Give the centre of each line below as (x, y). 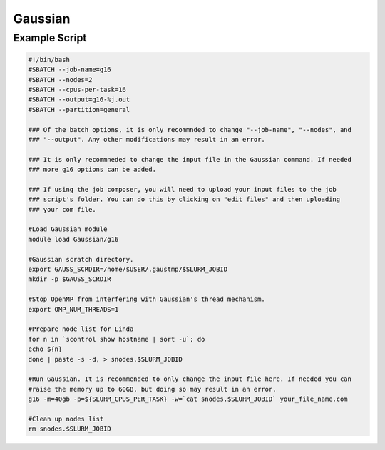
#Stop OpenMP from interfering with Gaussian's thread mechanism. (147, 299)
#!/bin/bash (49, 60)
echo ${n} (45, 349)
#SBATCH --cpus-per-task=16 (77, 90)
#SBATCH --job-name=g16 (70, 70)
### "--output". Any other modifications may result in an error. (147, 139)
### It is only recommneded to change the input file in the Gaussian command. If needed (190, 159)
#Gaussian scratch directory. (81, 259)
